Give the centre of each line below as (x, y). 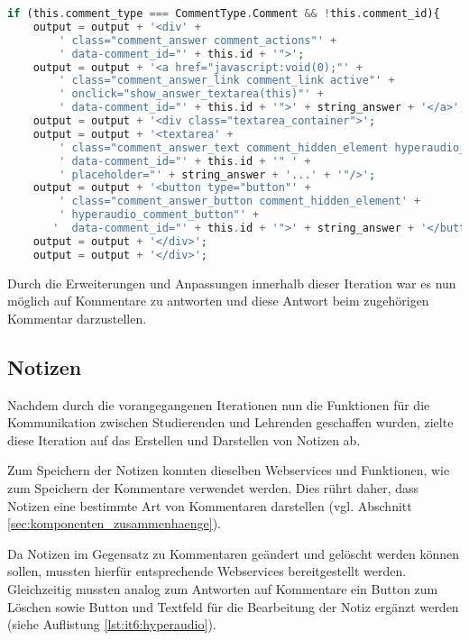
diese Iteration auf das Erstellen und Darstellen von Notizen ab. (184, 439)
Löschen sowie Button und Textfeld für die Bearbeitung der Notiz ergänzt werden (233, 606)
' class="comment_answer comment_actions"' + (198, 40)
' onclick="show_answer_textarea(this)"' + (191, 94)
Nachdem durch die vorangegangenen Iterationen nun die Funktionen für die (219, 404)
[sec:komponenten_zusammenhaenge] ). (114, 523)
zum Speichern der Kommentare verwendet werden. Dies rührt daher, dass (213, 487)
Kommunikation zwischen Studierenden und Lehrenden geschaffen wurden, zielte (230, 422)
